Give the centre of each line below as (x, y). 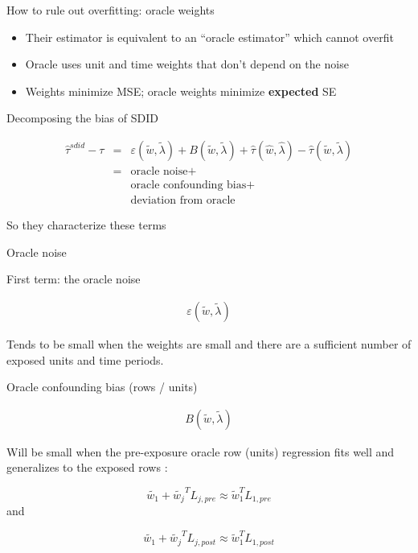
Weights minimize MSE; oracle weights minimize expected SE (181, 91)
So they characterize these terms (86, 225)
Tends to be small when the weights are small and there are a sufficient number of (209, 343)
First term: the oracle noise (74, 279)
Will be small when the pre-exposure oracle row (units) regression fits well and (201, 451)
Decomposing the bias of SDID (82, 118)
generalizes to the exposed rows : (87, 467)
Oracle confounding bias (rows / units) (102, 387)
